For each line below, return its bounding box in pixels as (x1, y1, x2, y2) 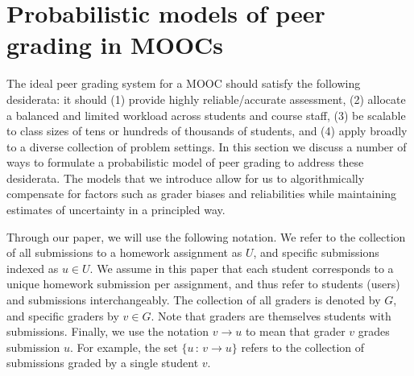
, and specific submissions (253, 244, 379, 261)
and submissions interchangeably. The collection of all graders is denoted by (6, 291, 381, 308)
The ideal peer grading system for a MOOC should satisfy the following (6, 75, 361, 92)
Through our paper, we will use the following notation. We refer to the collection (6, 228, 406, 245)
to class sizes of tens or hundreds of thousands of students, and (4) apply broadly (6, 122, 408, 139)
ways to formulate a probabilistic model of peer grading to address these (6, 154, 364, 171)
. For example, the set (70, 338, 178, 355)
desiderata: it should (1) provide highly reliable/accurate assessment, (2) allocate (6, 90, 406, 107)
